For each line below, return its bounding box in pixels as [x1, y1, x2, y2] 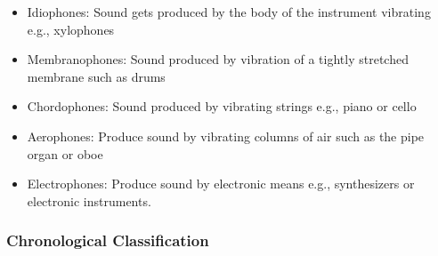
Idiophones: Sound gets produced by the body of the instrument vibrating [27, 3, 431, 20]
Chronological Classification [6, 229, 209, 252]
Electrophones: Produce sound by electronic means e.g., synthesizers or [27, 174, 415, 193]
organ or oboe [27, 144, 103, 163]
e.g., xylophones [27, 20, 115, 38]
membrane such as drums [27, 67, 166, 85]
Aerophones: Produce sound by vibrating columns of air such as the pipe [27, 126, 425, 145]
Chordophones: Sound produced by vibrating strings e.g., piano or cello [27, 97, 417, 116]
